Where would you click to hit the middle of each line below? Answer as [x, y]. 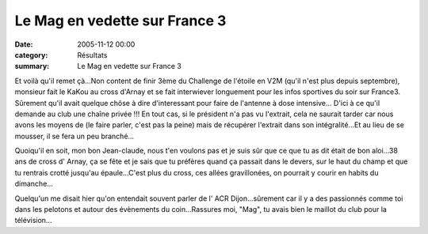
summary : [32, 66]
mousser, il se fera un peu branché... [75, 136]
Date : [24, 44]
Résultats [92, 55]
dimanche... [34, 184]
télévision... [33, 221]
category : [31, 55]
